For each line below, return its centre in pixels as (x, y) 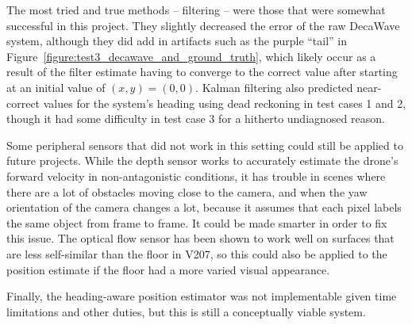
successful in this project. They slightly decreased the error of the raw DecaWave (203, 25)
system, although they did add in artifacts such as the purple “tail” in (177, 41)
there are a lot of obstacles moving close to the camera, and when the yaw (187, 191)
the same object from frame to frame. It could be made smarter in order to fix (197, 222)
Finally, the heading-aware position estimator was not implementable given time (202, 296)
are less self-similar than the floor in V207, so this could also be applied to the (197, 253)
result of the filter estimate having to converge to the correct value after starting (202, 72)
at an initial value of (56, 87)
